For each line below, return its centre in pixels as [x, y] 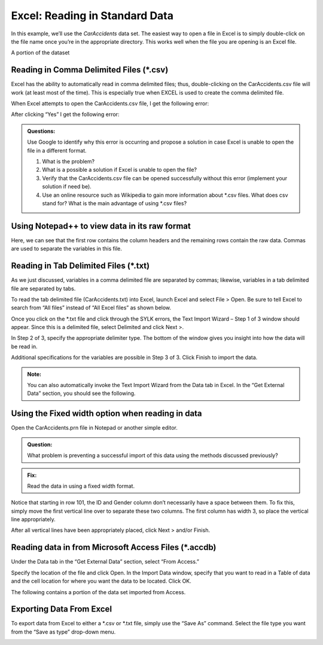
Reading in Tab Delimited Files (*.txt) [80, 266]
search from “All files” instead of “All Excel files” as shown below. [91, 308]
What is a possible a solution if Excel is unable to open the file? [120, 170]
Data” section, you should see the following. [81, 393]
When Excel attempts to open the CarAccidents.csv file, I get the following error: [110, 104]
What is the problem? [68, 161]
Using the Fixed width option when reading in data [107, 414]
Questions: [41, 131]
